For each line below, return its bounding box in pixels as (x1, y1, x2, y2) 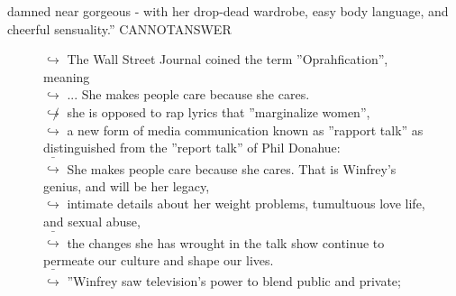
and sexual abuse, (43, 212, 141, 231)
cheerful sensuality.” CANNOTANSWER (7, 19, 232, 38)
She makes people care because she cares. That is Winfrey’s (67, 159, 397, 178)
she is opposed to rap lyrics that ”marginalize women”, (67, 102, 370, 121)
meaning (43, 67, 90, 86)
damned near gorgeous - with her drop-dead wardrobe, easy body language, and (7, 2, 449, 20)
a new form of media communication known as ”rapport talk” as (67, 120, 424, 139)
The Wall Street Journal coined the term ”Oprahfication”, (67, 50, 388, 69)
